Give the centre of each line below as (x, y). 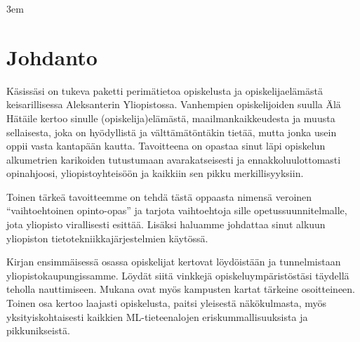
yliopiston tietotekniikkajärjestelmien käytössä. (107, 238)
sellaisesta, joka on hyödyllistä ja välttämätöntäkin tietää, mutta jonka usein (172, 132)
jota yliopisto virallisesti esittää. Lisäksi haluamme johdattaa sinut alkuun (166, 224)
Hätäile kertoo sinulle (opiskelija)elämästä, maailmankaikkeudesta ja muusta (171, 118)
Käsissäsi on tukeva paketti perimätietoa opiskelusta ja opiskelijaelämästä (165, 90)
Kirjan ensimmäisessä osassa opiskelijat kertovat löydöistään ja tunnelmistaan (174, 262)
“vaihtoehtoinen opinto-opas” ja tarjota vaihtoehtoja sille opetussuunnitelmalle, (177, 210)
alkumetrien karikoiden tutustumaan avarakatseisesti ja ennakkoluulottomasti (174, 159)
